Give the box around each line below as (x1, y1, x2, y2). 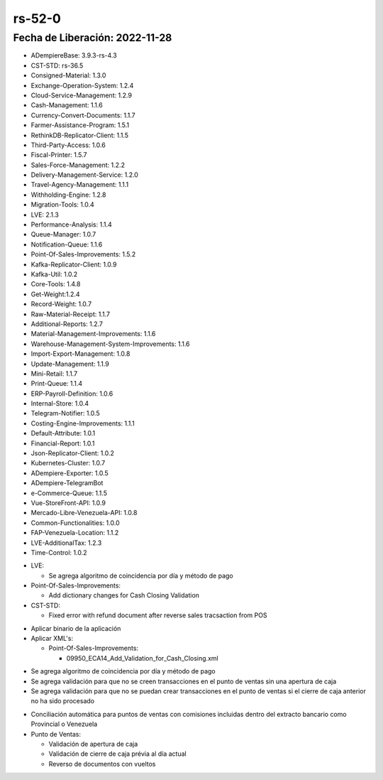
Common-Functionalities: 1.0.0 (30, 519, 120, 527)
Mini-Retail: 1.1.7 (30, 369, 78, 378)
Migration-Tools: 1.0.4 (30, 200, 95, 209)
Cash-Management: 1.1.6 (30, 101, 103, 109)
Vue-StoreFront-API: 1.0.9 (30, 498, 106, 507)
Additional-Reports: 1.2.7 (30, 320, 103, 328)
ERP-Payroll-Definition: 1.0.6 (30, 389, 113, 398)
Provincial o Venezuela (30, 720, 98, 728)
